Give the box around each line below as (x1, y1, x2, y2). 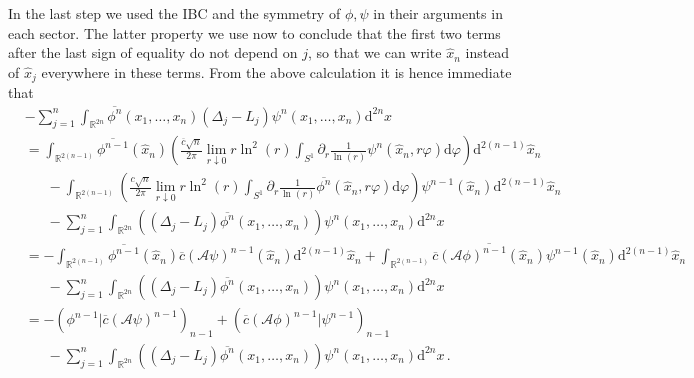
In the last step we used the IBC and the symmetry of (8, 3, 341, 23)
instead (465, 42, 510, 63)
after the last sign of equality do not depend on (8, 42, 298, 63)
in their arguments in (373, 3, 503, 23)
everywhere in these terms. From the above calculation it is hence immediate (41, 61, 512, 82)
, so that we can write (308, 42, 442, 63)
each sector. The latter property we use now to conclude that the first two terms (8, 22, 501, 43)
